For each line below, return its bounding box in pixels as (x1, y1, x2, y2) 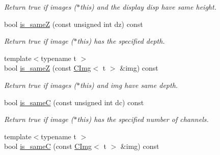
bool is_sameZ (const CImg (4, 63, 91, 73)
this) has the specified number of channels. (77, 114, 209, 125)
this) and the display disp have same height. (80, 2, 216, 12)
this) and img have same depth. (80, 79, 178, 90)
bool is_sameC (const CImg (4, 141, 92, 151)
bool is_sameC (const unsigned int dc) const (4, 97, 144, 107)
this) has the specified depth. (77, 36, 165, 46)
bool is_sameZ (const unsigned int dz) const (4, 18, 143, 29)
